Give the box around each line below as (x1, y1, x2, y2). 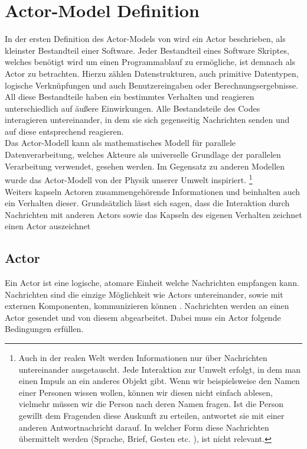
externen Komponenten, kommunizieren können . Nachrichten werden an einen (5, 300, 289, 312)
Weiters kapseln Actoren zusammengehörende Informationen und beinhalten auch (5, 185, 301, 197)
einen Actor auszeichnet (5, 220, 91, 232)
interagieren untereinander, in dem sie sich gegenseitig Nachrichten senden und (5, 113, 290, 126)
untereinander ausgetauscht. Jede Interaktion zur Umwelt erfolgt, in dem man (18, 363, 301, 375)
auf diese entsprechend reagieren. (5, 125, 124, 137)
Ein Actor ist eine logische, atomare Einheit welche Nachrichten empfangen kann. (5, 276, 299, 289)
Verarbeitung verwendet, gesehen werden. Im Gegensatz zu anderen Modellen (5, 160, 285, 172)
